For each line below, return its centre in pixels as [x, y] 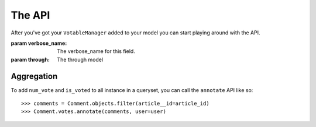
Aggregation [34, 76]
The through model [80, 59]
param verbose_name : [39, 43]
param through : [30, 59]
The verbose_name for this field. [96, 51]
